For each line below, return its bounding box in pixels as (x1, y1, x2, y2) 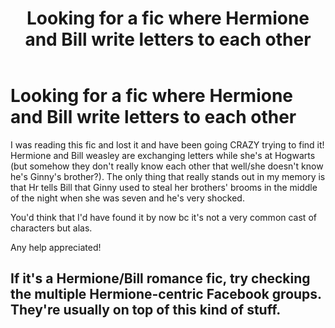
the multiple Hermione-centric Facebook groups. (10, 286, 322, 303)
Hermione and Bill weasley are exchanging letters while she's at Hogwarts (10, 149, 316, 161)
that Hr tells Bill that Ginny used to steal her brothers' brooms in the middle (10, 181, 318, 193)
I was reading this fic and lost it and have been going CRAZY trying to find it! (10, 138, 325, 151)
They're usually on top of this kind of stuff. (10, 302, 282, 319)
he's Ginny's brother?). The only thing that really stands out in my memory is (10, 170, 326, 182)
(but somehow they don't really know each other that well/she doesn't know (10, 160, 324, 172)
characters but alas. (10, 222, 93, 234)
